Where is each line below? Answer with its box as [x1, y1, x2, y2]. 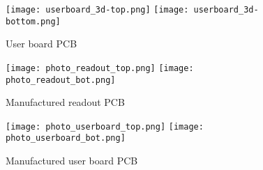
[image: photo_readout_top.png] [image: [6, 63, 194, 73]
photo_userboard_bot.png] [6, 133, 126, 144]
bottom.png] [6, 16, 61, 26]
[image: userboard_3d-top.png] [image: [6, 5, 189, 15]
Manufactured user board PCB [6, 153, 138, 168]
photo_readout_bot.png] [6, 75, 116, 85]
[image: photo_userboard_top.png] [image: [6, 121, 204, 132]
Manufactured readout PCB [6, 95, 125, 109]
